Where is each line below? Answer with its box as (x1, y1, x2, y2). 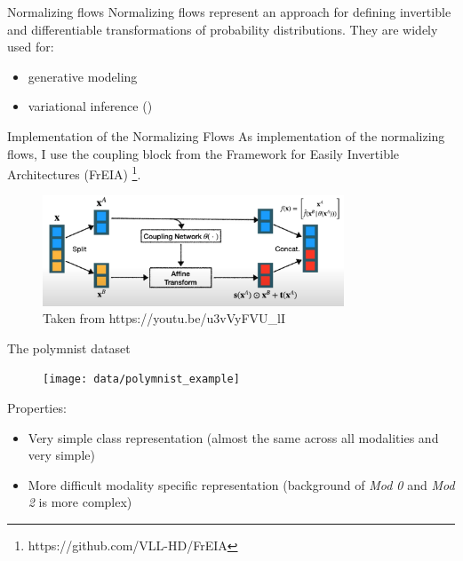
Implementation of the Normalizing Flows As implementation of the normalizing (7, 126, 445, 145)
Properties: (7, 399, 67, 417)
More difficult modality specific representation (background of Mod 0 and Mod (28, 475, 455, 494)
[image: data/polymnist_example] (43, 373, 240, 386)
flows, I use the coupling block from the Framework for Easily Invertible (7, 144, 400, 162)
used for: (7, 37, 54, 56)
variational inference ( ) (28, 97, 153, 115)
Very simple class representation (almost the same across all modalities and (28, 428, 439, 446)
